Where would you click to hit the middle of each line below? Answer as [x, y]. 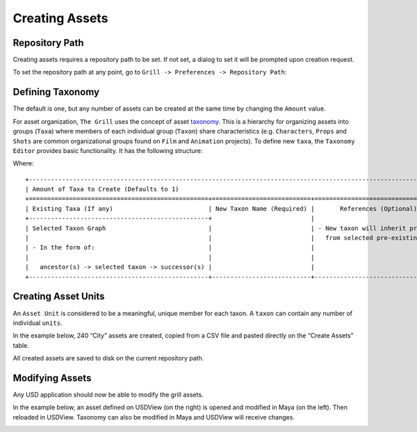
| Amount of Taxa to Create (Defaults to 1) [103, 189]
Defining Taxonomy [56, 92]
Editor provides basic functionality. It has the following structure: [108, 150]
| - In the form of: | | [170, 248]
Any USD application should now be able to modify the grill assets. [108, 394]
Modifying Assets [52, 378]
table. [21, 345]
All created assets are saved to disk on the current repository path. [108, 358]
